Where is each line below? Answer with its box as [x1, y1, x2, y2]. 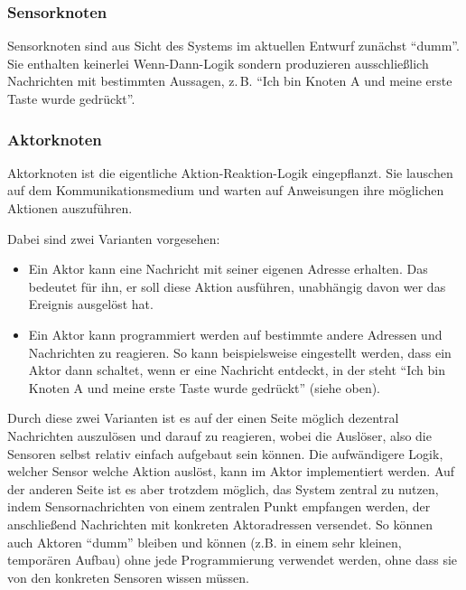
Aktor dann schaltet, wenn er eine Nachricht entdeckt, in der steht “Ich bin [28, 361, 445, 379]
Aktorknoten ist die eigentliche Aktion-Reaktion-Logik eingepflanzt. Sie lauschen [7, 163, 453, 182]
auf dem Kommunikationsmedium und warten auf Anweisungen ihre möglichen [7, 181, 444, 200]
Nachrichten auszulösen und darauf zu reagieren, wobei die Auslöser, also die [7, 426, 432, 445]
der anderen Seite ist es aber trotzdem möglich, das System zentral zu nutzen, [7, 479, 439, 498]
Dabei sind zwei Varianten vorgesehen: [7, 229, 220, 248]
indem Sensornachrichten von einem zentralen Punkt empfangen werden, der [7, 497, 431, 516]
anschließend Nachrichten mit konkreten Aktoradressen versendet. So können [7, 514, 433, 533]
